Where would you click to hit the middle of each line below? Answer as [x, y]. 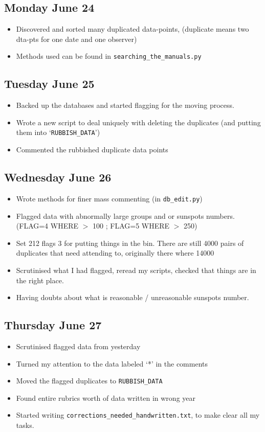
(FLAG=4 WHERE [47, 226]
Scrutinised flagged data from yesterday [78, 346]
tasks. [25, 425]
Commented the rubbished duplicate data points [92, 150]
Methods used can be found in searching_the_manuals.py [109, 56]
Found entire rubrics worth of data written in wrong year [106, 397]
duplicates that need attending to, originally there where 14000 [115, 253]
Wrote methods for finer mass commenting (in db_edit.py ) [109, 198]
